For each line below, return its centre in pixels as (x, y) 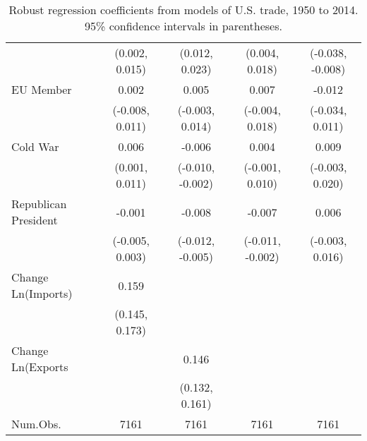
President (35, 220)
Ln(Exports (40, 367)
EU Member (42, 89)
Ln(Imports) (42, 293)
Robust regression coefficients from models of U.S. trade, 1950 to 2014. (183, 10)
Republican (39, 204)
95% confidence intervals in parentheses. (183, 26)
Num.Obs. (36, 424)
